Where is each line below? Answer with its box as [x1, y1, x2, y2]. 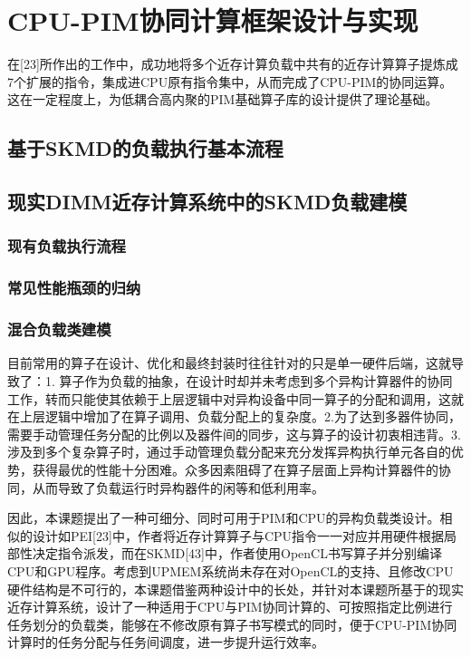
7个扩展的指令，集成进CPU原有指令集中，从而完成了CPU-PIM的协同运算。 [7, 72, 453, 91]
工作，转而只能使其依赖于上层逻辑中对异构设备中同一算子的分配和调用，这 [7, 389, 451, 408]
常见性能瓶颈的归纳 [7, 276, 141, 299]
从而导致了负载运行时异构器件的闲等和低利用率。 [32, 478, 324, 497]
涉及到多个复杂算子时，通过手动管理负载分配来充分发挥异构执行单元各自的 [7, 442, 451, 461]
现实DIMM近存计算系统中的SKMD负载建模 [7, 188, 408, 216]
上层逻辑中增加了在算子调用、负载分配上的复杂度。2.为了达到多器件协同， [19, 407, 461, 426]
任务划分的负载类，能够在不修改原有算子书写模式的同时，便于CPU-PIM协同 [7, 614, 457, 633]
